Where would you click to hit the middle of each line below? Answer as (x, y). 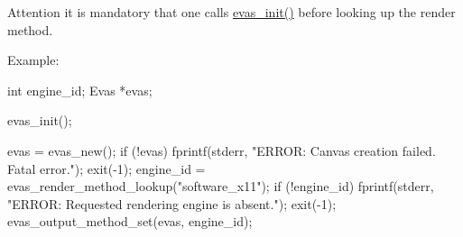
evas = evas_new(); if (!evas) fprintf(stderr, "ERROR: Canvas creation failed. (222, 150)
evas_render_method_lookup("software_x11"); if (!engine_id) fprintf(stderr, (221, 186)
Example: (33, 60)
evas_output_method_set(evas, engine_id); (130, 221)
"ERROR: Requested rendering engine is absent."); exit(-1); (172, 203)
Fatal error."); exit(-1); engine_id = (106, 168)
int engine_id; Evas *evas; (80, 90)
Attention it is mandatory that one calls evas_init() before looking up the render (231, 12)
